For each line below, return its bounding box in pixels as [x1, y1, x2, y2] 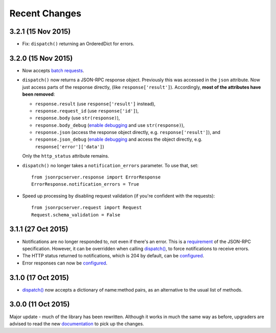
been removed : [22, 91, 55, 97]
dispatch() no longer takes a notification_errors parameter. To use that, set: [22, 162, 199, 168]
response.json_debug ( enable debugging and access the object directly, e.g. [35, 136, 202, 143]
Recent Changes [9, 8, 82, 19]
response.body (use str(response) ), [35, 115, 120, 121]
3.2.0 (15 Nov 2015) [9, 54, 73, 62]
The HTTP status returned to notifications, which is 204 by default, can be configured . [22, 253, 204, 259]
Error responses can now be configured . [22, 260, 107, 266]
